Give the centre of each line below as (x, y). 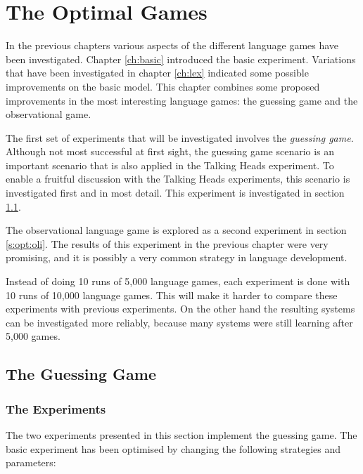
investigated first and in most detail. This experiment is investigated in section (175, 193)
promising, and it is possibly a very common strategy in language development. (177, 257)
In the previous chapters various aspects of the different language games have (172, 45)
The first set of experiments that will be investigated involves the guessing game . (180, 137)
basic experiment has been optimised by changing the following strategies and (173, 448)
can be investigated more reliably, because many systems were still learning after (179, 322)
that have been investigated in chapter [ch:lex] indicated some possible (157, 73)
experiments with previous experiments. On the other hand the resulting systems (180, 309)
